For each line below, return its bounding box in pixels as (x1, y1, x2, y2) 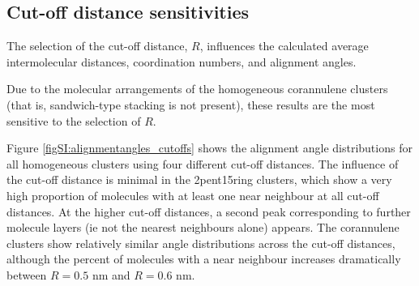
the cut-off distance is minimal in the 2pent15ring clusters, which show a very (6, 171, 392, 188)
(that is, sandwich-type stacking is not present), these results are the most (6, 96, 375, 113)
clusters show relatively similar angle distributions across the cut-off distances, (6, 234, 395, 251)
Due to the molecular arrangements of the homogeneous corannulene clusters (6, 80, 388, 97)
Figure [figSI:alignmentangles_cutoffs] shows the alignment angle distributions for (6, 139, 413, 156)
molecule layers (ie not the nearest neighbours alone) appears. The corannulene (6, 219, 400, 236)
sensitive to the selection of (6, 112, 141, 129)
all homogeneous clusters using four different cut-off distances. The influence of (6, 155, 399, 172)
